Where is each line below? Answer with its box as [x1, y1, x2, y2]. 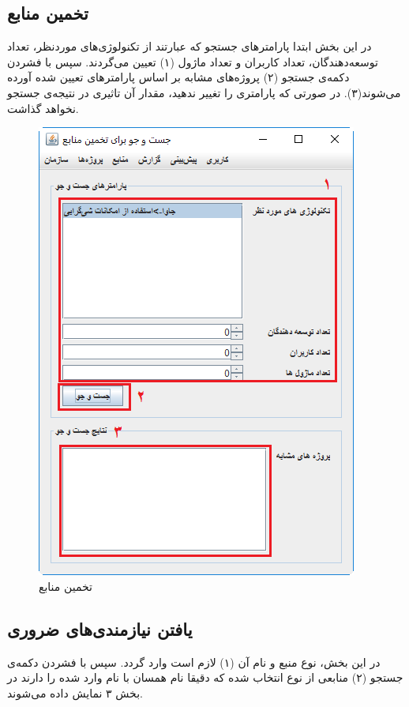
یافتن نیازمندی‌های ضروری [7, 616, 193, 641]
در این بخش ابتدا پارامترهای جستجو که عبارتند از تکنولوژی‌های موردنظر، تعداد [7, 38, 372, 55]
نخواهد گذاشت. [7, 100, 79, 116]
